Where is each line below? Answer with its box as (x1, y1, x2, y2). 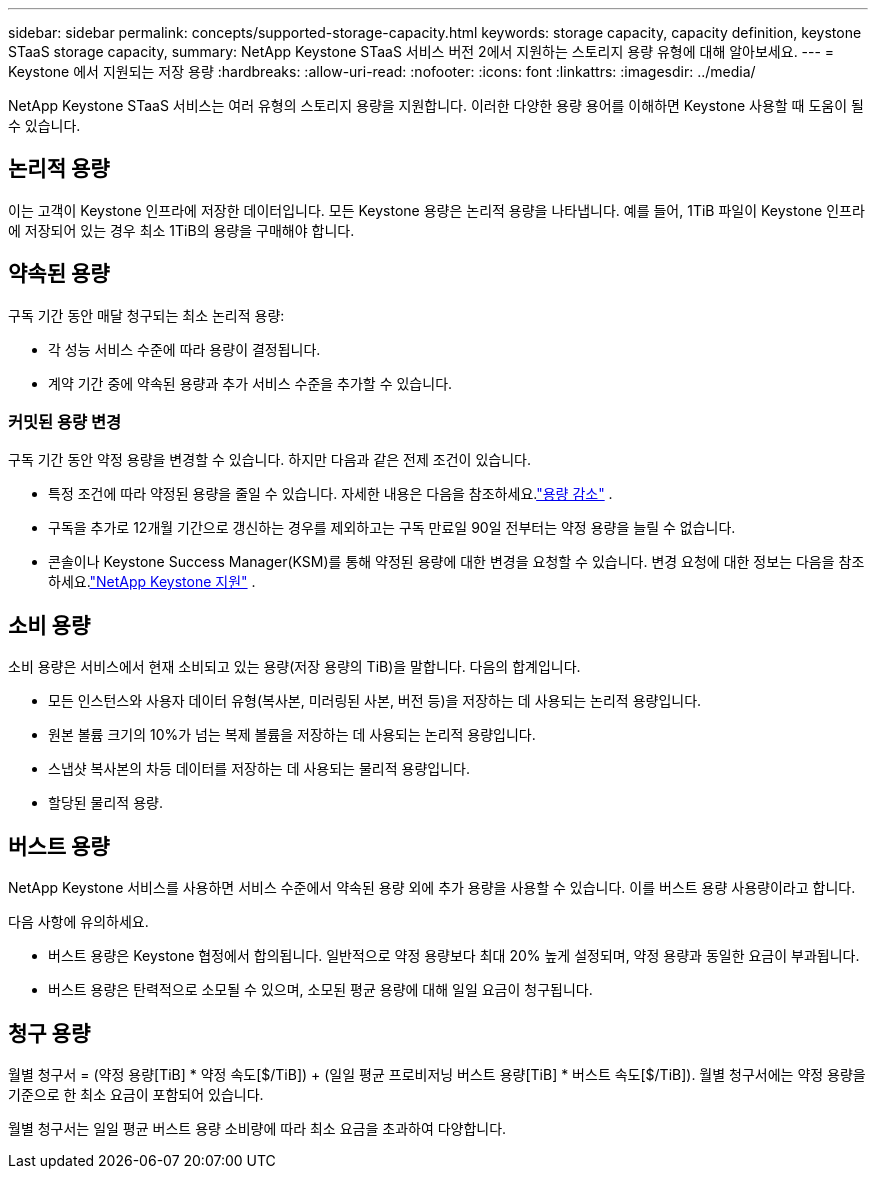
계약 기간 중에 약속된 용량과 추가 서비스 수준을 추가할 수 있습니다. (48, 374, 453, 392)
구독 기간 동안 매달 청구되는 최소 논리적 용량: (8, 306, 285, 324)
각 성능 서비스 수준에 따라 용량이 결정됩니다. (48, 340, 321, 358)
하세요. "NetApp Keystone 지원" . (48, 573, 256, 591)
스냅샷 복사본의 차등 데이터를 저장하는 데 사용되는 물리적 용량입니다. (48, 760, 470, 778)
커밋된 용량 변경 (8, 412, 122, 433)
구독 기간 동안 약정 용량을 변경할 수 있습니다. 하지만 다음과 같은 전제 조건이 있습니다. (8, 451, 531, 469)
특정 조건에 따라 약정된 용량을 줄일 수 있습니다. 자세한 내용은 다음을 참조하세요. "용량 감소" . (48, 485, 613, 503)
